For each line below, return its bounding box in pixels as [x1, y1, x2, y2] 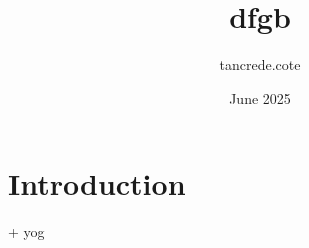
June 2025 [229, 87, 291, 108]
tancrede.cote [219, 54, 301, 75]
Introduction [8, 163, 186, 204]
